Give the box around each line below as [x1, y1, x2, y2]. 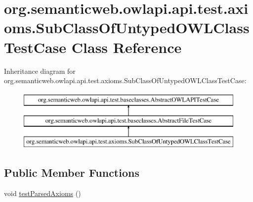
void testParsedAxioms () [4, 188, 81, 198]
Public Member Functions [4, 165, 139, 180]
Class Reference [71, 37, 182, 57]
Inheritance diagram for [4, 65, 76, 76]
